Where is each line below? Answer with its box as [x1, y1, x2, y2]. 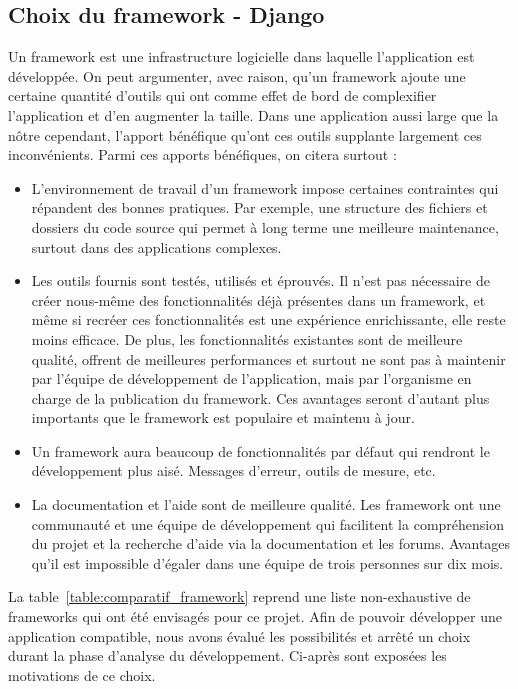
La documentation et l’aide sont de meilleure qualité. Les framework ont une [31, 494, 501, 515]
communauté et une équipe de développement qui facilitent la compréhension [31, 513, 505, 534]
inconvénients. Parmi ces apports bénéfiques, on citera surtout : [8, 144, 397, 165]
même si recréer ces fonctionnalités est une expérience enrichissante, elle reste [31, 309, 506, 330]
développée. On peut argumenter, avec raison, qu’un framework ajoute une [8, 65, 466, 86]
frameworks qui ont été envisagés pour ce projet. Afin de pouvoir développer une [8, 606, 502, 627]
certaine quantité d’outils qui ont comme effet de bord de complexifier [8, 85, 437, 106]
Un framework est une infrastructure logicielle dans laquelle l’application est [8, 46, 475, 67]
